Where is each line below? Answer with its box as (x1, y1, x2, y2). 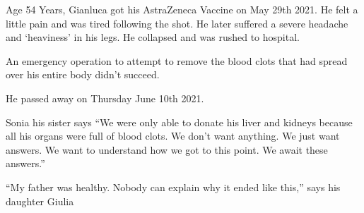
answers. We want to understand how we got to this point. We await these (6, 142, 328, 157)
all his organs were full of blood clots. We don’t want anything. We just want (6, 128, 340, 143)
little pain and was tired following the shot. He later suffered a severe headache (6, 16, 348, 30)
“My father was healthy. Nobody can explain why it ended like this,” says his (6, 179, 341, 194)
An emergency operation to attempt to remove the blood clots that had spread (6, 53, 348, 68)
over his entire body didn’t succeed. (6, 67, 160, 82)
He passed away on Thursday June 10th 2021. (6, 90, 204, 105)
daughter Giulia (6, 193, 74, 208)
